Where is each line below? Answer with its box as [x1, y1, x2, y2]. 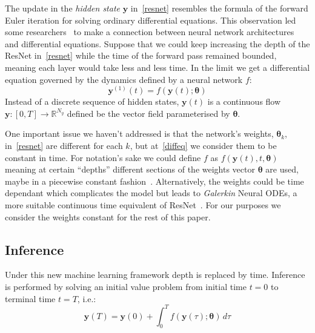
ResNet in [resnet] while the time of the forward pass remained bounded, [5, 49, 277, 62]
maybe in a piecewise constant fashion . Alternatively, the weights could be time [5, 174, 304, 187]
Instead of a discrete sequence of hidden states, [5, 95, 179, 108]
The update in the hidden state [5, 2, 120, 14]
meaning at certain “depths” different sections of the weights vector [5, 163, 255, 176]
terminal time [5, 292, 56, 305]
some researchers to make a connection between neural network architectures [5, 25, 294, 38]
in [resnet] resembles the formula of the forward [130, 2, 308, 14]
